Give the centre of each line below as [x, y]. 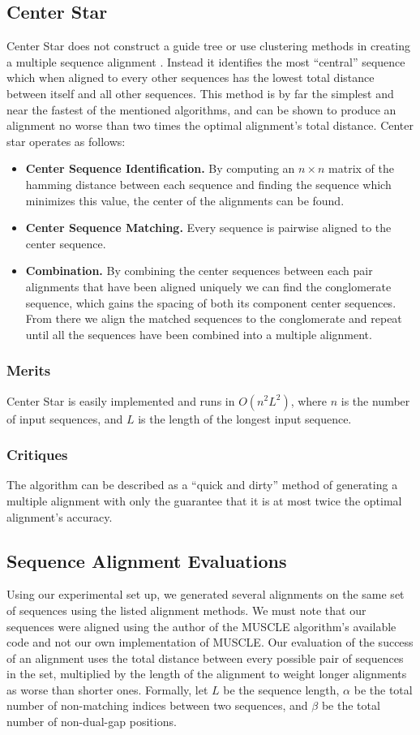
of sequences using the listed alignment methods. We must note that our [186, 610]
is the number [375, 400]
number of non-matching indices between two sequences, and [157, 705]
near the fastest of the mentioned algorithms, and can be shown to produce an [201, 109]
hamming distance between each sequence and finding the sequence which [208, 184]
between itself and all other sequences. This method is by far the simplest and [200, 93]
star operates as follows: [66, 141]
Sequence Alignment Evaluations [147, 560]
